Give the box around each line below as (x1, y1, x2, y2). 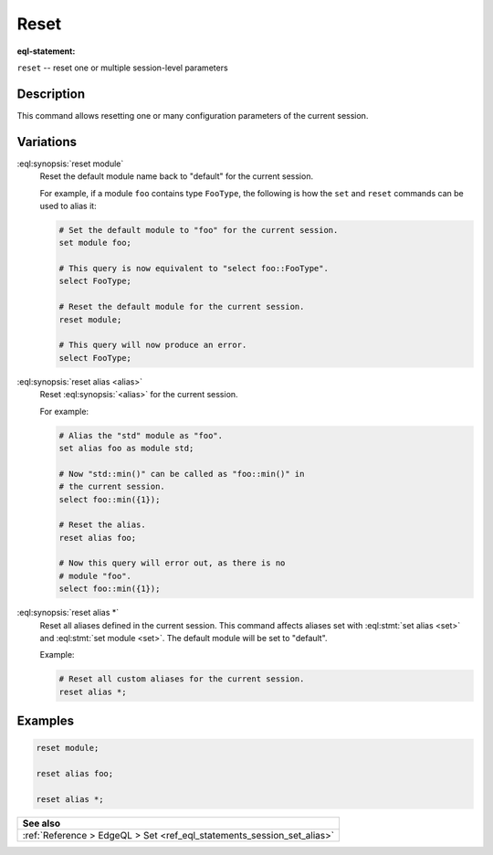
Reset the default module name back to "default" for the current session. (39, 171, 314, 182)
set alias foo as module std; (58, 443, 194, 453)
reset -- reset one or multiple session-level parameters (16, 62, 228, 73)
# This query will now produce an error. (58, 340, 247, 351)
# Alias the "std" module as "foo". (58, 430, 224, 440)
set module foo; (58, 237, 132, 248)
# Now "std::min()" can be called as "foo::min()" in (58, 469, 305, 479)
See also (22, 817, 61, 829)
